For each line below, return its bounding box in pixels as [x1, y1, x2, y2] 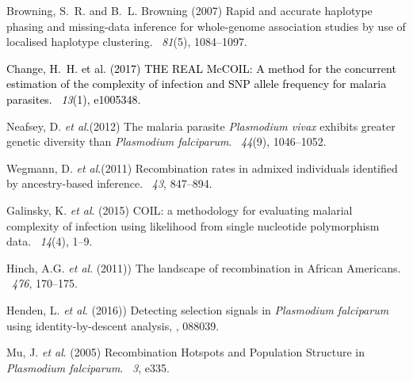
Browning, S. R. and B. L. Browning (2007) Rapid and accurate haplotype [6, 2, 373, 18]
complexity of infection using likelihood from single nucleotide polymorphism [6, 217, 380, 234]
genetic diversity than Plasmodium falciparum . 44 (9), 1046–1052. [6, 133, 327, 150]
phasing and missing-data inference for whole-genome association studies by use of [6, 17, 406, 34]
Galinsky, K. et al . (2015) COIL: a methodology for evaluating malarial [6, 201, 353, 218]
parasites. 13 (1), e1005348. [6, 90, 141, 107]
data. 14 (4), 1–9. [6, 233, 93, 250]
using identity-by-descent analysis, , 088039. [6, 317, 220, 333]
